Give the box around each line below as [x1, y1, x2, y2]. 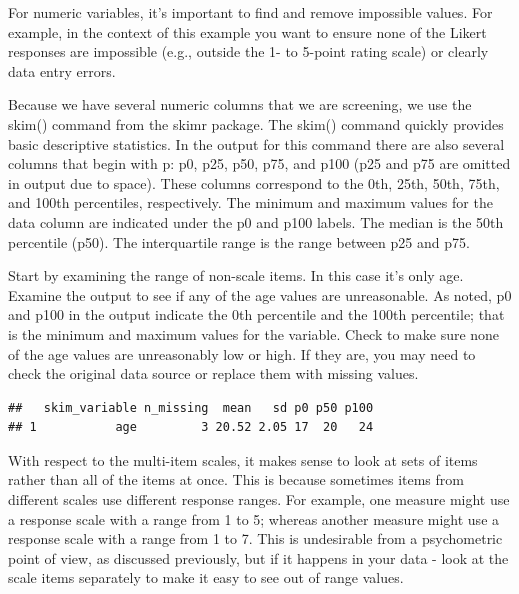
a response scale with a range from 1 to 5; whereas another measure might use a [8, 508, 500, 529]
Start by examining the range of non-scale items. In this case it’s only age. [8, 265, 464, 286]
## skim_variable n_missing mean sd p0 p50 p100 [8, 400, 374, 415]
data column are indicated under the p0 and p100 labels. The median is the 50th [8, 211, 504, 232]
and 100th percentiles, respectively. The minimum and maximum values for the [8, 192, 493, 213]
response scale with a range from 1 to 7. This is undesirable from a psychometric [8, 528, 503, 549]
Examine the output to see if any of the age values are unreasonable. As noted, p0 [8, 284, 512, 305]
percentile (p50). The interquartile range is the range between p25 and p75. [8, 231, 470, 252]
